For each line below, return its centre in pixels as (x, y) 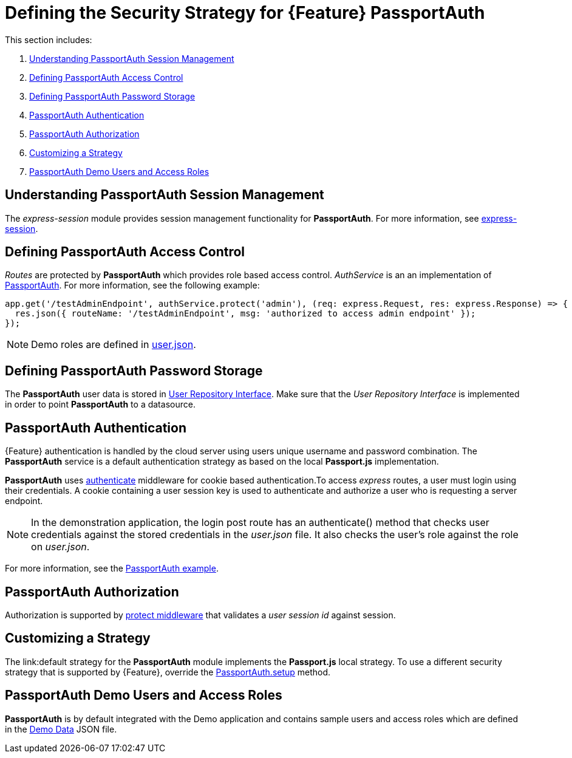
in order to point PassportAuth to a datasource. (100, 405)
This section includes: (49, 39)
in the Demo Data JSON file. (61, 729)
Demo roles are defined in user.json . (114, 345)
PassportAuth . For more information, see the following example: (132, 285)
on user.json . (60, 547)
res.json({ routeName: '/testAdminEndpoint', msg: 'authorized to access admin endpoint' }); (245, 314)
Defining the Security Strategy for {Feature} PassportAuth (245, 13)
